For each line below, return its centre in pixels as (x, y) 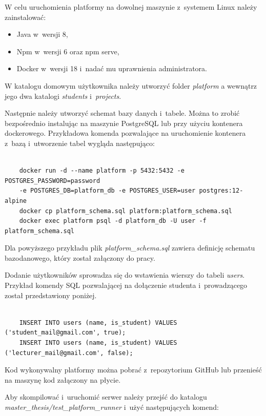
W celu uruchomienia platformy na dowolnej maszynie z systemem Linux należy (131, 7)
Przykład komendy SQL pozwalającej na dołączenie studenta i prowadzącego (126, 285)
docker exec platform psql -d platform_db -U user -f (113, 221)
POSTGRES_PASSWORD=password (53, 181)
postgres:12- (221, 191)
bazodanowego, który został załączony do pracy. (80, 257)
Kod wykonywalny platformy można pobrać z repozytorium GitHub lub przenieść (133, 370)
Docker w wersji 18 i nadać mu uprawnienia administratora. (112, 68)
